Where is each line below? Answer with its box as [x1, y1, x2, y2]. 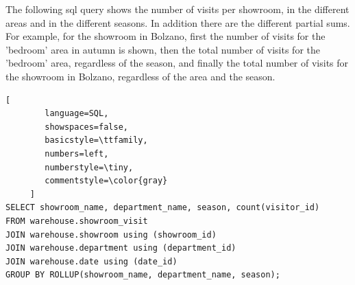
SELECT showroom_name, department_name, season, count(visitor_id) [5, 203, 320, 213]
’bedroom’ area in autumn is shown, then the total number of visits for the [5, 42, 320, 56]
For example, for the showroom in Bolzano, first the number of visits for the [5, 29, 326, 43]
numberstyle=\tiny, [45, 162, 134, 172]
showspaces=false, [45, 122, 128, 132]
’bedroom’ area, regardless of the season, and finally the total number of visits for [5, 56, 349, 70]
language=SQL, [45, 109, 109, 119]
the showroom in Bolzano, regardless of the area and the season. [5, 69, 276, 83]
